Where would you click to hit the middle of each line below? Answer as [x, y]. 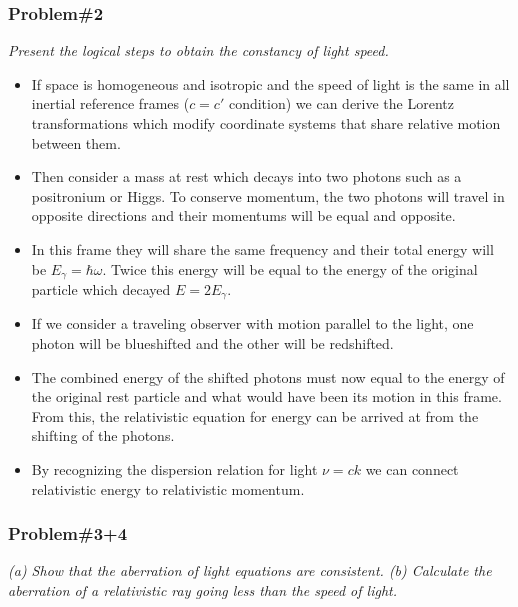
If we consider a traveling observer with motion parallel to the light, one [252, 323]
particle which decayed [101, 289]
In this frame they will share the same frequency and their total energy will [262, 248]
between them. [76, 142]
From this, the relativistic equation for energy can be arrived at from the [255, 415]
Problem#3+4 [68, 533]
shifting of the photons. [103, 435]
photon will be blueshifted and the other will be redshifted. [212, 343]
